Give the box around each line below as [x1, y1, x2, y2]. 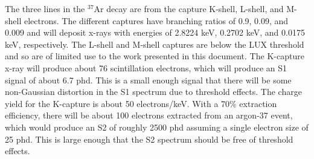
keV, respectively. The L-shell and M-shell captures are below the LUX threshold [5, 37, 304, 50]
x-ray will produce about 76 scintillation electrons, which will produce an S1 [5, 61, 287, 74]
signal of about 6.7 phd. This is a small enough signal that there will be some [5, 73, 292, 86]
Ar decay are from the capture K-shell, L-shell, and [94, 2, 284, 15]
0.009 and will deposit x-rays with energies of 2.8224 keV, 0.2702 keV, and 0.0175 [5, 26, 305, 39]
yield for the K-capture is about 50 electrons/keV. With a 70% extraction [5, 97, 277, 109]
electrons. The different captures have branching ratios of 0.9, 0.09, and [24, 14, 289, 27]
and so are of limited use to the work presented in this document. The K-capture [5, 50, 304, 62]
